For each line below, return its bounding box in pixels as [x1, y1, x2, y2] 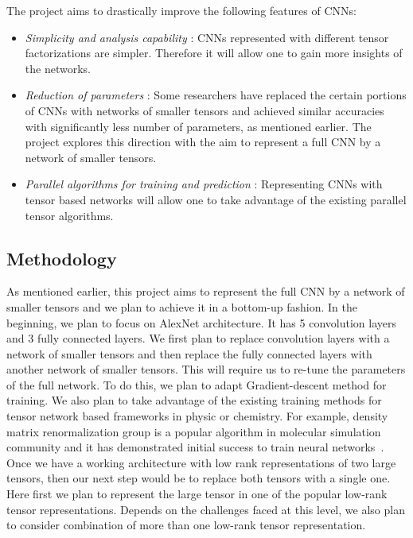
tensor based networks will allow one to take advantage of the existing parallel [25, 191, 407, 207]
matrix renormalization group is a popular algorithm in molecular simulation [6, 423, 381, 439]
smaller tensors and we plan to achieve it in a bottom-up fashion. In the [6, 298, 357, 315]
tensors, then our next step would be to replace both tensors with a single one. [6, 470, 391, 486]
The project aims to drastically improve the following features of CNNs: [6, 2, 357, 18]
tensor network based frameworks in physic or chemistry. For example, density [6, 408, 388, 424]
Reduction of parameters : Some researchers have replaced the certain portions [25, 87, 407, 103]
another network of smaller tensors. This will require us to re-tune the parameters [6, 361, 406, 377]
